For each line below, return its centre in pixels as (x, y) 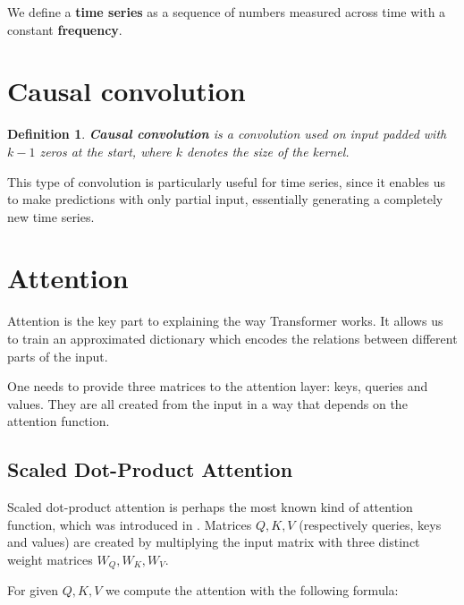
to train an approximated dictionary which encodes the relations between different (232, 338)
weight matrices (50, 559)
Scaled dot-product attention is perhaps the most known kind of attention (210, 507)
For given (33, 590)
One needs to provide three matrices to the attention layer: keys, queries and (218, 386)
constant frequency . (65, 29)
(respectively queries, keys (370, 524)
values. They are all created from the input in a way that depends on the (207, 403)
